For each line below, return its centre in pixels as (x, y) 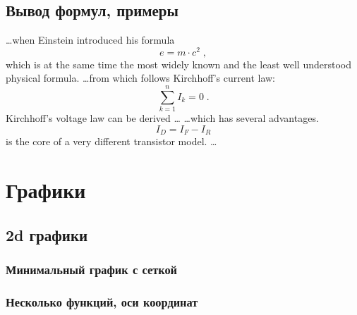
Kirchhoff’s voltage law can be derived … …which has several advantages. (162, 118)
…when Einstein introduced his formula (90, 40)
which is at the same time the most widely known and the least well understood (178, 64)
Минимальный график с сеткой (92, 269)
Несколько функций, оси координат (102, 301)
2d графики (47, 234)
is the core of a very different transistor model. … (111, 141)
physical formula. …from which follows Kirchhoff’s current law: (140, 78)
